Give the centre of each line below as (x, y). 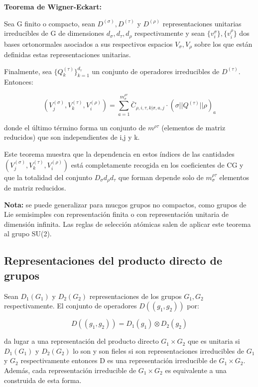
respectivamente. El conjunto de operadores (70, 306)
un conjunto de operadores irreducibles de (156, 71)
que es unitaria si (214, 341)
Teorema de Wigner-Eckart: (53, 6)
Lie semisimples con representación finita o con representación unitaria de (117, 214)
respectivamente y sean (170, 33)
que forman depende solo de (161, 177)
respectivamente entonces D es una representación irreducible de (119, 360)
